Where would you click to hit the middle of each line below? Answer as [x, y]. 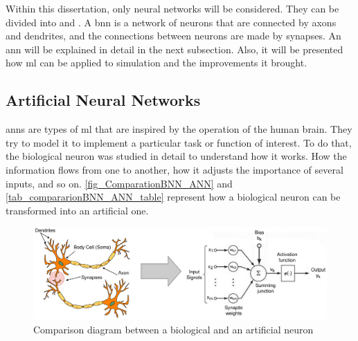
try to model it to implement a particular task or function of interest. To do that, [179, 142]
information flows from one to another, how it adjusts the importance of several [174, 169]
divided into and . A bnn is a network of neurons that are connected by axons [171, 22]
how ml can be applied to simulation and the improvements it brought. [156, 63]
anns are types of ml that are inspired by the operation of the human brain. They [179, 129]
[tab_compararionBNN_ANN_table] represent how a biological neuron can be [173, 197]
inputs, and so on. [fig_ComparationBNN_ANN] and [119, 183]
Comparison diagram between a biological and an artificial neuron [173, 329]
